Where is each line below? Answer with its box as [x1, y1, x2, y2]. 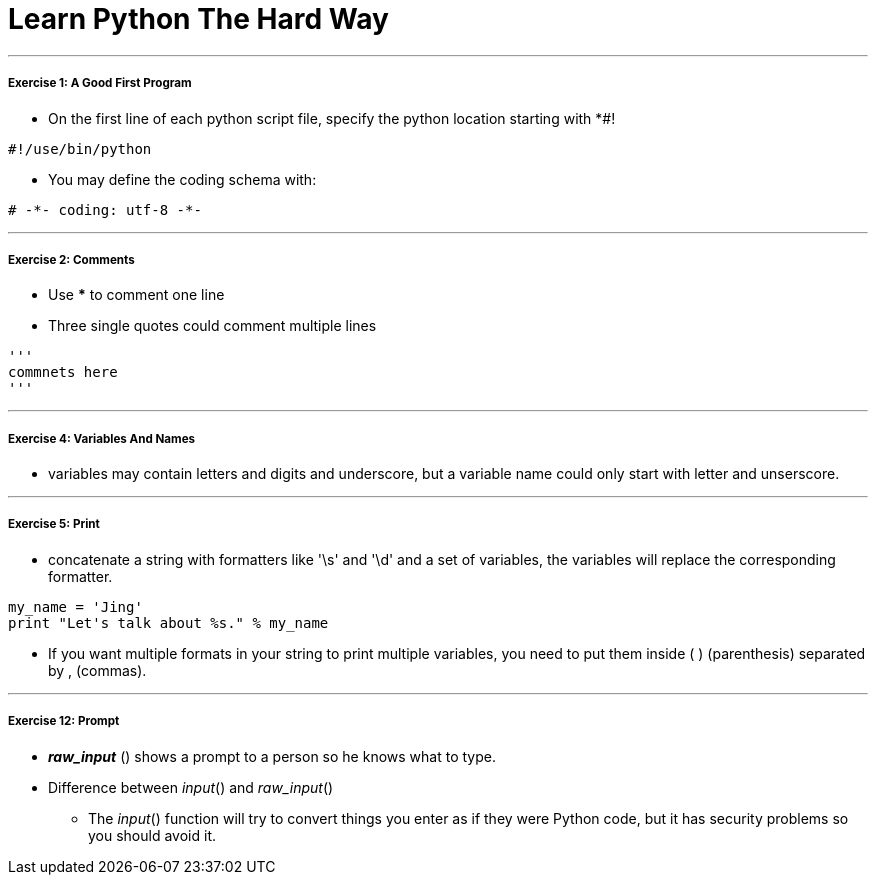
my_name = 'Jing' [8, 598, 143, 615]
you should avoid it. [88, 826, 216, 844]
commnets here [8, 364, 118, 381]
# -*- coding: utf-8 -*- [8, 201, 202, 218]
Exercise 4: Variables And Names [8, 431, 196, 446]
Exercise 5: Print [8, 517, 100, 532]
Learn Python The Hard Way [8, 2, 389, 36]
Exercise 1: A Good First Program [8, 76, 192, 91]
